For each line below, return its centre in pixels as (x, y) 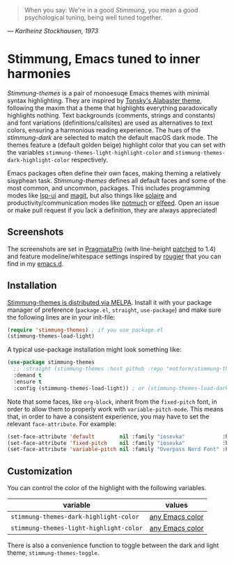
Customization (40, 471)
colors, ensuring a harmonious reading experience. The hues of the (104, 130)
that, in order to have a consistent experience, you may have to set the (108, 416)
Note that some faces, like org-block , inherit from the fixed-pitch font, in (112, 401)
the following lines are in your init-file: (61, 317)
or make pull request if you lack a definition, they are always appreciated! (112, 210)
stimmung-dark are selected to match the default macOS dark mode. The (112, 137)
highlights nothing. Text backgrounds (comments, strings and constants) (111, 115)
